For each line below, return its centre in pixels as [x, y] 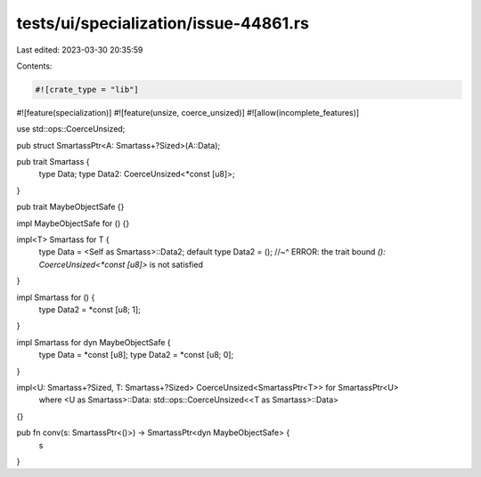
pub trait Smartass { [53, 162]
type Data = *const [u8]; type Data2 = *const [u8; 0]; [136, 355]
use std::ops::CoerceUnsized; [71, 129]
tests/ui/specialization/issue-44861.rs [163, 23]
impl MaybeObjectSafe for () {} [73, 223]
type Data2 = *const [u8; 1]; [90, 309]
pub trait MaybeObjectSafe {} [70, 207]
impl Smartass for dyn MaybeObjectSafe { [94, 342]
